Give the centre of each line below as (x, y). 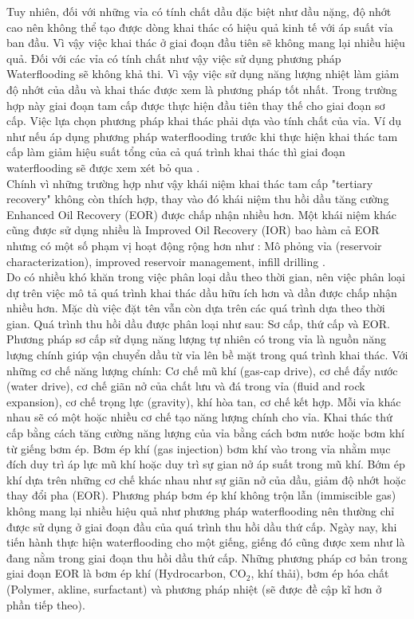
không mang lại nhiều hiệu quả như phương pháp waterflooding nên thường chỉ (201, 511)
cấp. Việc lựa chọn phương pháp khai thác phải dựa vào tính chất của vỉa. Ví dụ (204, 121)
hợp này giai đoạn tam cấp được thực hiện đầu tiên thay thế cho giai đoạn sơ (196, 105)
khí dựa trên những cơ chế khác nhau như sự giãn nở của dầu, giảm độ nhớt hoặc (206, 479)
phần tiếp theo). (46, 604)
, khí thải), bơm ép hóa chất (320, 573)
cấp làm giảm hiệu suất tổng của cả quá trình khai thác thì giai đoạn (176, 152)
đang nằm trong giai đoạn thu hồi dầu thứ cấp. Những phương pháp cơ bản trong (207, 557)
